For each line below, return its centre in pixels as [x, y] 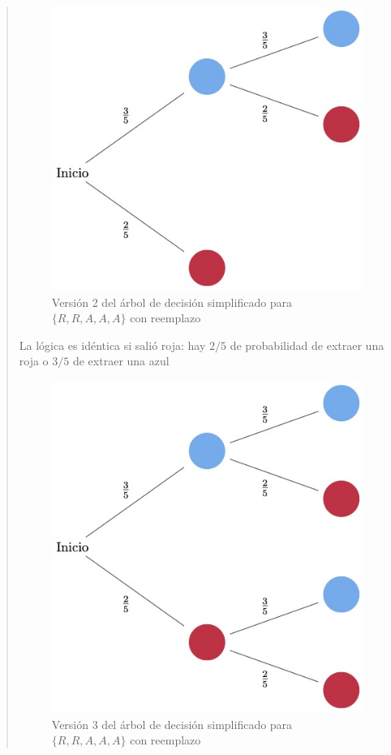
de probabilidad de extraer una [307, 345]
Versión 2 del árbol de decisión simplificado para [172, 302]
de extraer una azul [121, 361]
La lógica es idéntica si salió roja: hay [112, 345]
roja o [34, 361]
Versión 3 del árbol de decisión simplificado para [172, 724]
